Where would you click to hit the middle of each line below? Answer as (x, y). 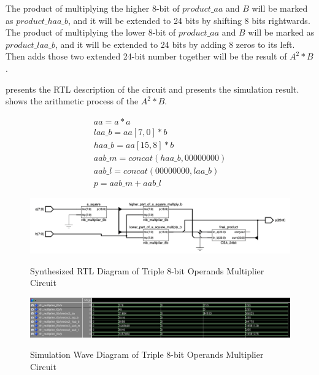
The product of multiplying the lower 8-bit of (91, 32)
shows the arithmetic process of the (72, 101)
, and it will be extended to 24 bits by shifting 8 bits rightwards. (189, 20)
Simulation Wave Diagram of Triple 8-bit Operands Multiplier (147, 354)
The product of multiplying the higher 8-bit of (93, 8)
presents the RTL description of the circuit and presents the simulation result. (152, 89)
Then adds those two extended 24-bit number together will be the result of (146, 56)
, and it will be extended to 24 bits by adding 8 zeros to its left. (175, 44)
